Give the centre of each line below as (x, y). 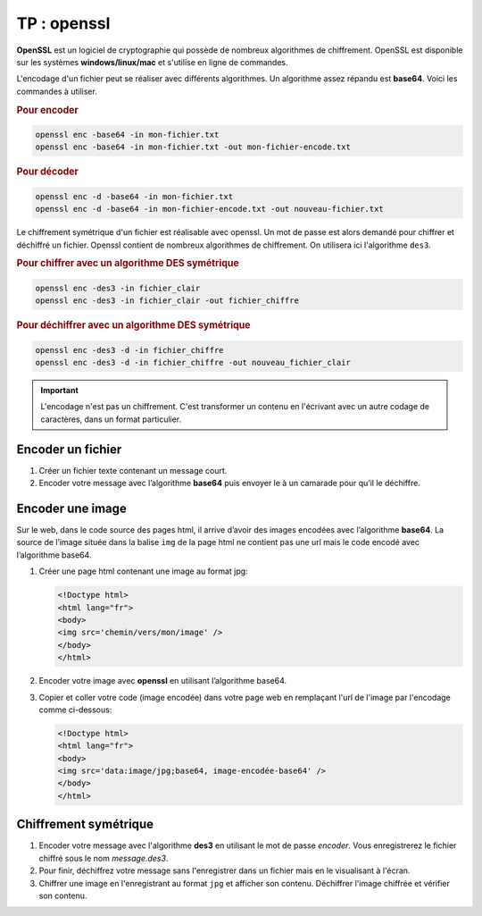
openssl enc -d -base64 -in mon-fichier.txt (134, 196)
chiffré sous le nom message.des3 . (104, 858)
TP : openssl (63, 23)
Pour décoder (48, 172)
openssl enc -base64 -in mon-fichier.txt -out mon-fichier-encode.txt (193, 147)
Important (60, 391)
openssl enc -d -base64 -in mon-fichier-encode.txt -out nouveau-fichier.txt (209, 209)
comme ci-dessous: (75, 710)
